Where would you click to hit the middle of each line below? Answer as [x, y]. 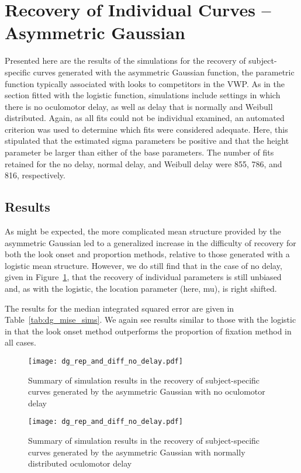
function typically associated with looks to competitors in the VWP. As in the [145, 83]
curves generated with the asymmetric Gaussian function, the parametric [164, 72]
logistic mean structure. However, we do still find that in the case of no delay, [143, 265]
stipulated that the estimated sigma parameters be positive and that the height [147, 141]
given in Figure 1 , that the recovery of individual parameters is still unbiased [143, 277]
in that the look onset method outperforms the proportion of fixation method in [148, 331]
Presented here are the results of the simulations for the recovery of [125, 61]
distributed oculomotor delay [80, 463]
